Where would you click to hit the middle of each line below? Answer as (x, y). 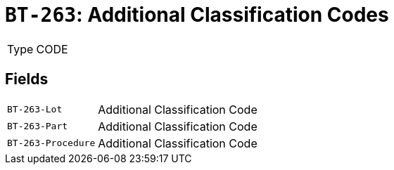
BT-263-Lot (35, 110)
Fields (27, 79)
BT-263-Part (38, 126)
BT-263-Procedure (51, 143)
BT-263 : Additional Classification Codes (197, 15)
